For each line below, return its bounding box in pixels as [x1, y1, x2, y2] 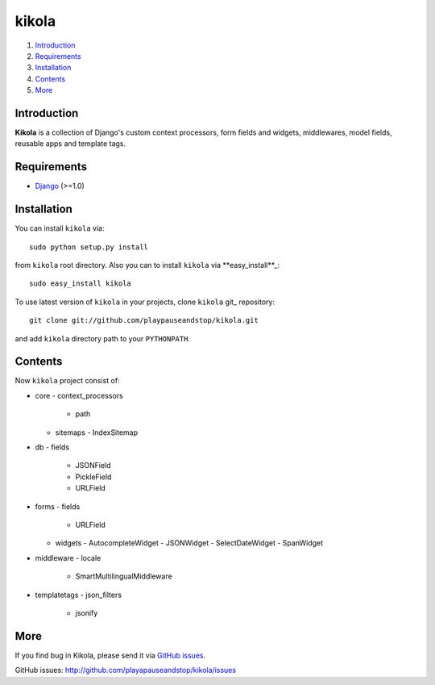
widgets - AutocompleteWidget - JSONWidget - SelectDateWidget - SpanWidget [55, 538, 324, 548]
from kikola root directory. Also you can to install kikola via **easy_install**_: [14, 261, 280, 269]
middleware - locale [35, 553, 101, 562]
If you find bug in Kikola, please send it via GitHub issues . [14, 650, 205, 660]
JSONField [75, 461, 112, 470]
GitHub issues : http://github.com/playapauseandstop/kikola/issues [14, 666, 237, 675]
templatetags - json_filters [35, 590, 122, 599]
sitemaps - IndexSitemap [55, 428, 139, 437]
